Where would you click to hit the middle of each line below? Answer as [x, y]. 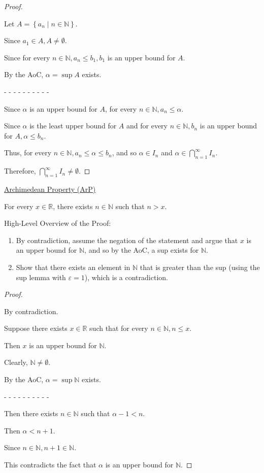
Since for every [27, 57]
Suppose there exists [36, 328]
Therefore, [20, 171]
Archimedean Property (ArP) [50, 189]
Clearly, [16, 362]
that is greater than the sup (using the [200, 267]
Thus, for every [28, 153]
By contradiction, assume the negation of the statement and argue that [127, 240]
